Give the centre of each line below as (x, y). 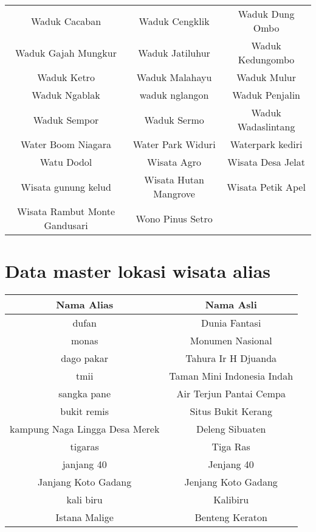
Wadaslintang (266, 126)
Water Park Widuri (174, 144)
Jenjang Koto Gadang (231, 482)
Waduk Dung (266, 14)
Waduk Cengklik (174, 21)
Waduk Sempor (66, 119)
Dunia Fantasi (231, 323)
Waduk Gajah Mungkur (66, 52)
